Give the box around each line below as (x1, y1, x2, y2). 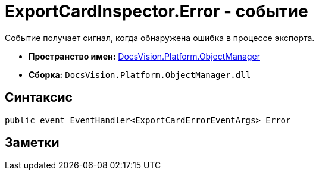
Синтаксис (5, 90, 73, 105)
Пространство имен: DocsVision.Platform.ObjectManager (29, 51, 260, 61)
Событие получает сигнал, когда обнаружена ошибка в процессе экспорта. (5, 32, 315, 43)
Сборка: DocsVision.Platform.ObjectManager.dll (29, 69, 251, 80)
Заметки (5, 135, 60, 151)
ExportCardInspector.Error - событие (5, 1, 308, 21)
